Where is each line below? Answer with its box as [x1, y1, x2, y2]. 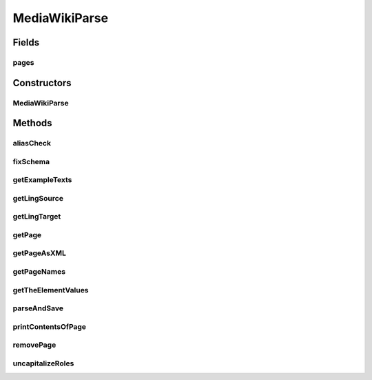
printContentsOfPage [12, 321, 86, 331]
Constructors [12, 77, 72, 89]
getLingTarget [12, 212, 61, 221]
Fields [12, 37, 40, 48]
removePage [12, 340, 56, 350]
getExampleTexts [12, 175, 72, 185]
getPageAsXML [12, 248, 67, 258]
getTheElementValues [12, 285, 89, 294]
